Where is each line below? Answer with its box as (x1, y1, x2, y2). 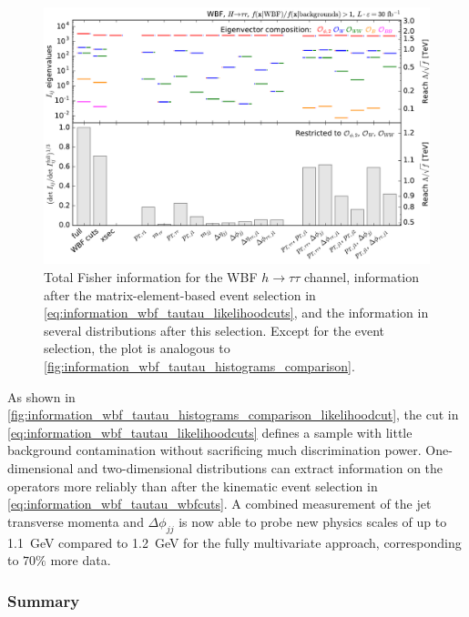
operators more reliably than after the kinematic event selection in (7, 476, 378, 495)
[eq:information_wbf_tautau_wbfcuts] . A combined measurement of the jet (7, 494, 432, 513)
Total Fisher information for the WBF (44, 267, 258, 286)
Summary (7, 589, 80, 612)
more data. (50, 551, 111, 570)
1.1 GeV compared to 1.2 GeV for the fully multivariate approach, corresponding (7, 532, 462, 551)
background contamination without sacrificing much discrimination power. (7, 440, 422, 460)
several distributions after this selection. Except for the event (44, 320, 385, 339)
